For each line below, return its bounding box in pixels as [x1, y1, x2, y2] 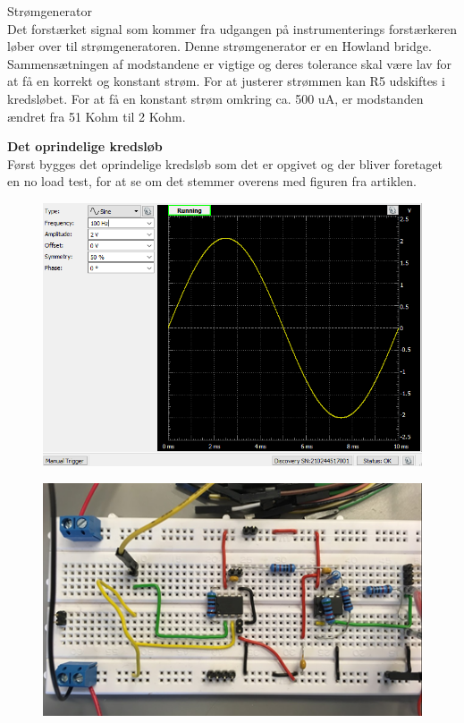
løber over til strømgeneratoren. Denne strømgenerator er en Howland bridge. [7, 37, 432, 55]
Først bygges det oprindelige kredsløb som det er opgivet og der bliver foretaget [7, 154, 443, 173]
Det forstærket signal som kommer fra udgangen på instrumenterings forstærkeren [7, 19, 458, 38]
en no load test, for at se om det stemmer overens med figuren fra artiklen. [7, 172, 417, 191]
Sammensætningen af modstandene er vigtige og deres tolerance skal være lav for [7, 54, 452, 72]
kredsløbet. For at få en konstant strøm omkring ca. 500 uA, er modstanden [7, 89, 424, 107]
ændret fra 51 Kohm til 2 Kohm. [7, 106, 186, 125]
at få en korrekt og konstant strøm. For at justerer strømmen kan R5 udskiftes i [7, 72, 445, 90]
